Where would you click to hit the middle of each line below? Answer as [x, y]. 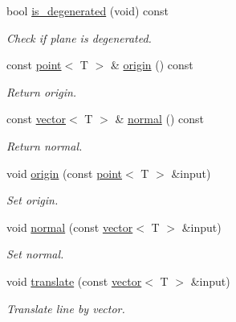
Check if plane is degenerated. [79, 37]
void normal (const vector [70, 227]
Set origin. [33, 200]
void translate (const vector [74, 281]
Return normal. [45, 145]
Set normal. [35, 254]
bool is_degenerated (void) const [88, 10]
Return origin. [42, 91]
